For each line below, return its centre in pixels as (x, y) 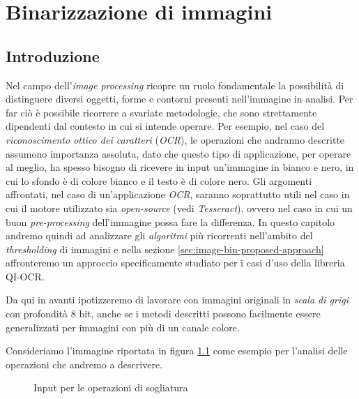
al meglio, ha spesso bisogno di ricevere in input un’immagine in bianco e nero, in (180, 167)
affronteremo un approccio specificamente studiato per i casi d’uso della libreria (175, 263)
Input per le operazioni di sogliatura (111, 387)
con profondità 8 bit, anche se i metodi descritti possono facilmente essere (163, 314)
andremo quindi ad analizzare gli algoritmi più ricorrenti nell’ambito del (159, 235)
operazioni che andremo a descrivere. (84, 364)
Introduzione (53, 55)
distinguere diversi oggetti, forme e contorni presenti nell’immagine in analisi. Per (179, 99)
